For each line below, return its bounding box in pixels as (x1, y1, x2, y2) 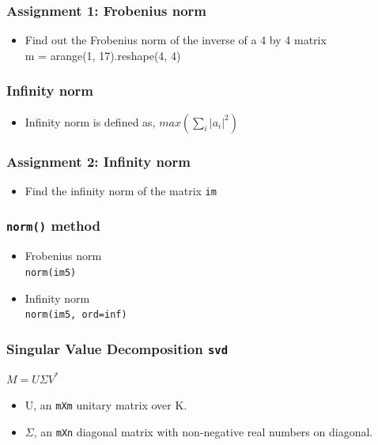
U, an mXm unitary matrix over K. (25, 397, 187, 413)
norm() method (6, 216, 100, 236)
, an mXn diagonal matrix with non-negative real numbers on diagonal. (33, 423, 373, 439)
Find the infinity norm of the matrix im (25, 182, 217, 198)
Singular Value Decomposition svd (6, 338, 229, 358)
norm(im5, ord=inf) (25, 309, 127, 321)
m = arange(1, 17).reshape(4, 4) (25, 47, 181, 63)
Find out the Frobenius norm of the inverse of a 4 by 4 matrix (25, 32, 327, 48)
